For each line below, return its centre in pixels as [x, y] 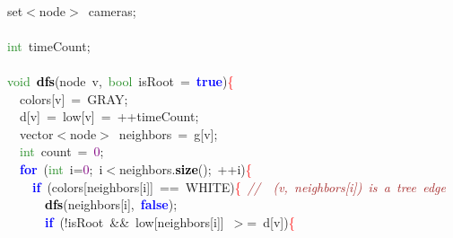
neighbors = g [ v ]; [168, 133]
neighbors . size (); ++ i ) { [186, 168]
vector [36, 133]
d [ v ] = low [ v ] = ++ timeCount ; [109, 116]
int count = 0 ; [62, 151]
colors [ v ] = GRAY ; [74, 98]
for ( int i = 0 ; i [61, 168]
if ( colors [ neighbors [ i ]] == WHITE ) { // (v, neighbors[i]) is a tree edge [239, 186]
